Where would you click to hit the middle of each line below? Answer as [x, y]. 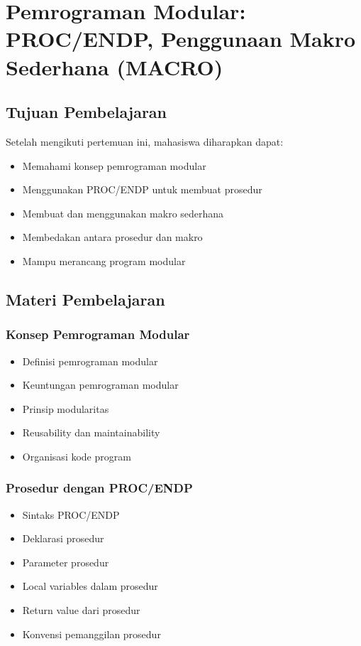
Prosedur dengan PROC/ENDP [99, 488]
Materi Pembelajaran [85, 299]
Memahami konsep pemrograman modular [114, 165]
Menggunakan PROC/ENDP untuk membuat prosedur [142, 189]
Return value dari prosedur [81, 610]
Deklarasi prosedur [63, 538]
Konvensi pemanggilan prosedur [91, 634]
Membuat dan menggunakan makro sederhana [123, 213]
